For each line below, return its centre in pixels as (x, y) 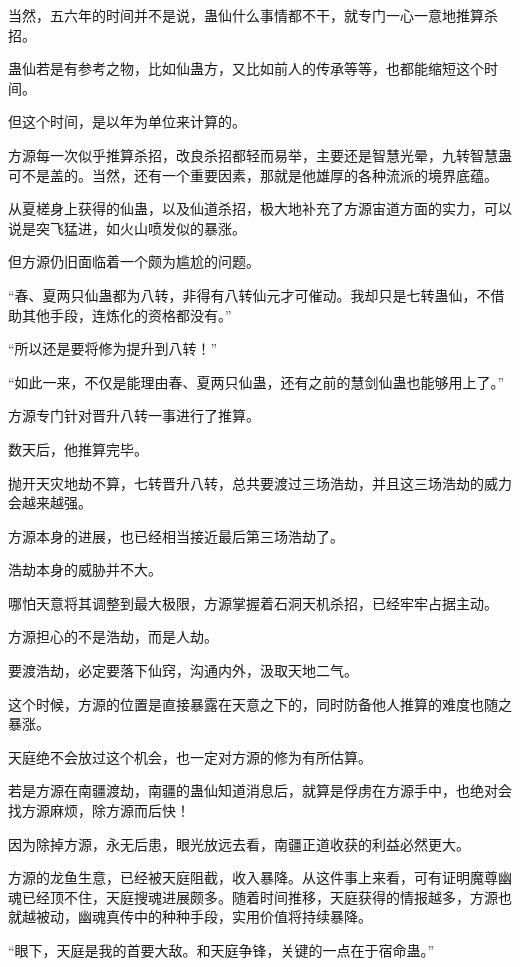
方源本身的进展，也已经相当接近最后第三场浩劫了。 (176, 535)
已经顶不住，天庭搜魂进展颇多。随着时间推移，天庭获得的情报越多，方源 (259, 896)
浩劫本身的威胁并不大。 (85, 569)
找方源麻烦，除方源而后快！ (99, 810)
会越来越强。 (50, 502)
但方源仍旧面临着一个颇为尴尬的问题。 (134, 261)
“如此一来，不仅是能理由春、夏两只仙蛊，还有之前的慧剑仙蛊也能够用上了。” (256, 381)
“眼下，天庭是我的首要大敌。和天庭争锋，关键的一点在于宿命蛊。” (221, 950)
